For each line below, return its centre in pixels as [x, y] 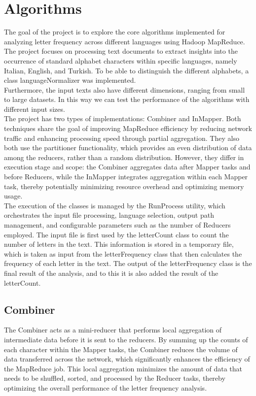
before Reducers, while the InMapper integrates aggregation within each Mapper [126, 177]
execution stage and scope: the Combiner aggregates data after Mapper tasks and [127, 167]
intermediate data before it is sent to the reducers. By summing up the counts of [126, 339]
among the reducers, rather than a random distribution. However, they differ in [124, 157]
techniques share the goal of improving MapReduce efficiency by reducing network [128, 128]
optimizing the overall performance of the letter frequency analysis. [106, 387]
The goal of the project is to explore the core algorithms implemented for [115, 32]
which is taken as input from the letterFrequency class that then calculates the [123, 253]
